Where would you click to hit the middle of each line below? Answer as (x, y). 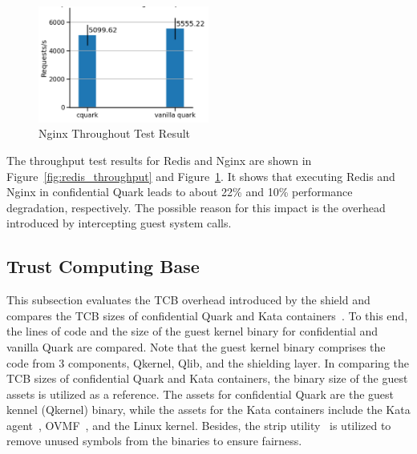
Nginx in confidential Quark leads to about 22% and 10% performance (180, 192)
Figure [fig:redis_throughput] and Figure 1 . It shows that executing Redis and (201, 176)
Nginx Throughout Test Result (115, 133)
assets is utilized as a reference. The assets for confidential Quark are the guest (200, 394)
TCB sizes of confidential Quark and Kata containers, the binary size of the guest (207, 378)
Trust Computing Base (103, 266)
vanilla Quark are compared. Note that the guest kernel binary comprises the (196, 346)
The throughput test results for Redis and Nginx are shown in (159, 160)
